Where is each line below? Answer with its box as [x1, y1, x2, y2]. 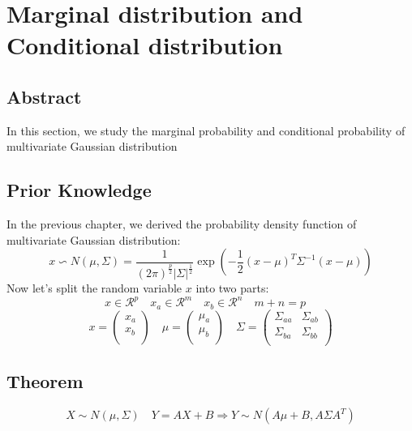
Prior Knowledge [6, 177, 152, 203]
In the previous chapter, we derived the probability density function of [6, 215, 357, 233]
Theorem [6, 369, 84, 394]
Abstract [6, 83, 82, 109]
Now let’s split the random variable [6, 280, 182, 297]
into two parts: [195, 280, 269, 297]
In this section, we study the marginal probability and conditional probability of [6, 122, 406, 139]
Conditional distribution [6, 28, 283, 62]
